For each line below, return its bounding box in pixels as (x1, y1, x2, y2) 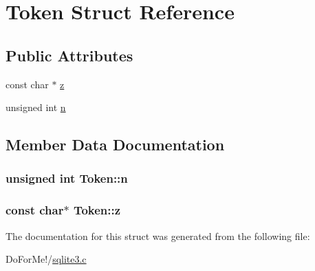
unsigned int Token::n (6, 170, 128, 187)
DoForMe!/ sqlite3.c (6, 252, 87, 266)
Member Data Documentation (6, 134, 225, 155)
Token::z (73, 201, 121, 219)
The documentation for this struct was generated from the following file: (6, 228, 310, 243)
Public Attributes (6, 44, 133, 66)
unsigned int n (6, 100, 66, 114)
